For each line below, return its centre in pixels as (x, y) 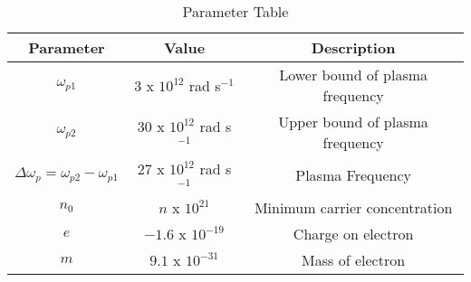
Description (353, 47)
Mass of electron (354, 259)
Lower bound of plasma (354, 75)
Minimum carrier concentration (353, 207)
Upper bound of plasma (353, 122)
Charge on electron (353, 233)
